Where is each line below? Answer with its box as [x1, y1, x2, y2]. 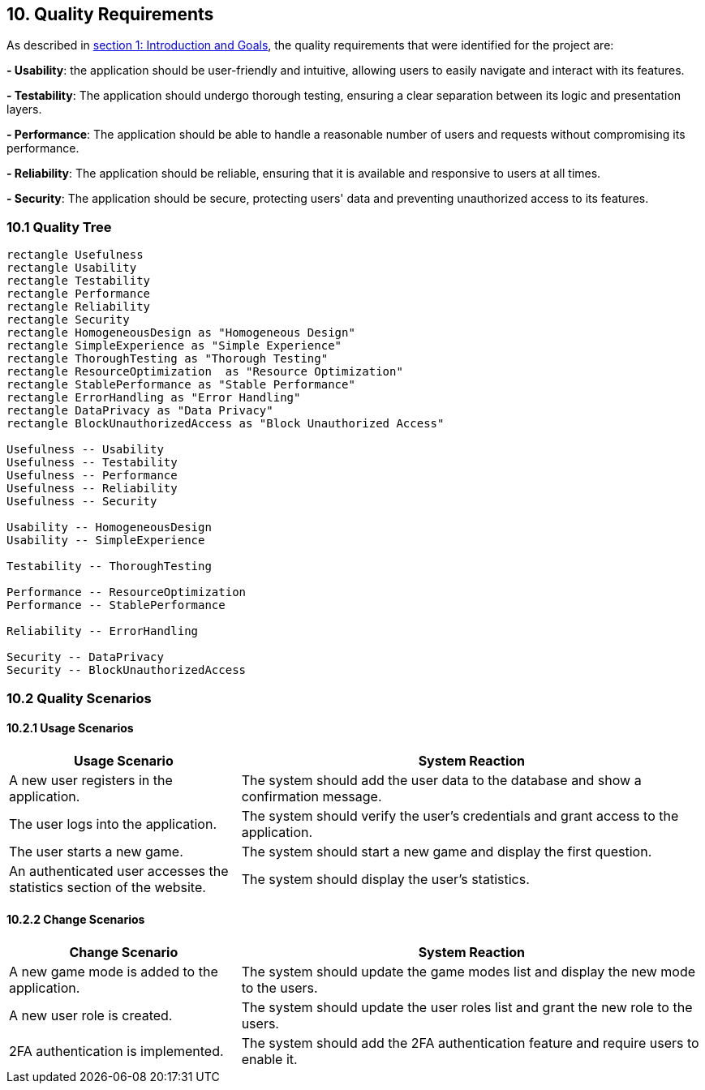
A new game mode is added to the [9, 963, 218, 980]
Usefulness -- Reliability [6, 482, 178, 496]
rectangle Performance [6, 287, 151, 301]
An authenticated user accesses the [9, 862, 229, 879]
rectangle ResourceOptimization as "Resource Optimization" [6, 365, 403, 379]
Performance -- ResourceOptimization [6, 586, 247, 599]
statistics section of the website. [9, 878, 206, 895]
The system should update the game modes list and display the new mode [241, 963, 696, 980]
